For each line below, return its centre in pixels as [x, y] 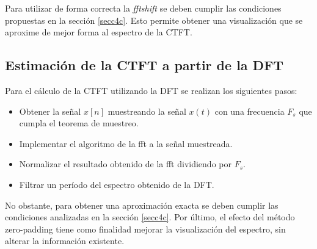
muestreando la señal [147, 111]
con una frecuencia [250, 111]
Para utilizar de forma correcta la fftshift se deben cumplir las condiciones [143, 8]
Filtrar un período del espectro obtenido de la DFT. [117, 184]
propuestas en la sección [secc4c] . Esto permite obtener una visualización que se [154, 20]
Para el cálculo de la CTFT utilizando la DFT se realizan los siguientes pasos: [151, 90]
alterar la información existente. [65, 241]
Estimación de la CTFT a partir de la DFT [144, 65]
